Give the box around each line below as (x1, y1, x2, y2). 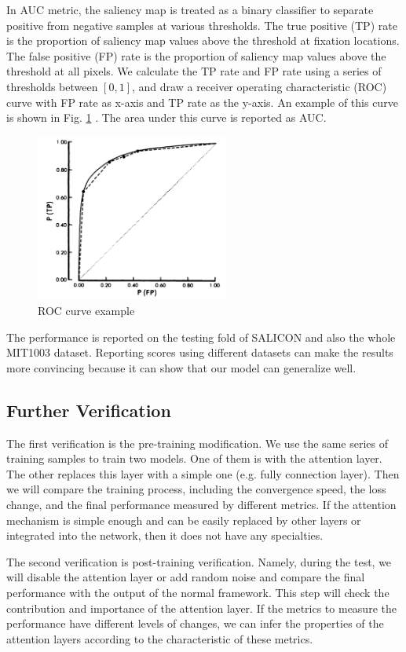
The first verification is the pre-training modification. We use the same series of (6, 434, 388, 451)
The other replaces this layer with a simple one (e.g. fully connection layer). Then (6, 465, 400, 482)
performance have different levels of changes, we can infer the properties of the (6, 615, 384, 632)
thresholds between (6, 78, 98, 94)
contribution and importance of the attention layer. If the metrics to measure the (6, 599, 397, 616)
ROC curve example (38, 302, 135, 318)
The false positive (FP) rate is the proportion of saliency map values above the (6, 47, 386, 64)
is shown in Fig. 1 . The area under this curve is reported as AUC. (6, 109, 327, 126)
